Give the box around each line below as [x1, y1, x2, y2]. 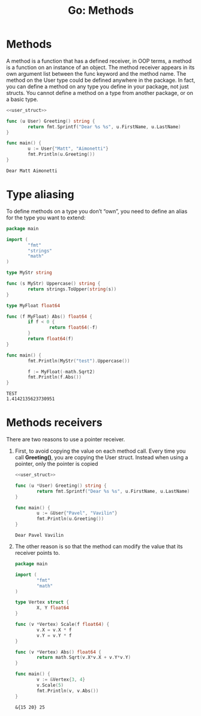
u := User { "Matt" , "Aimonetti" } [28, 145, 109, 152]
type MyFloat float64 [6, 302, 61, 308]
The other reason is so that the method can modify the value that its [14, 543, 183, 550]
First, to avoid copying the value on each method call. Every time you [14, 447, 186, 454]
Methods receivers [6, 416, 103, 430]
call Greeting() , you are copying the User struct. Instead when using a [14, 454, 188, 461]
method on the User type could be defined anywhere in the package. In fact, [6, 76, 196, 84]
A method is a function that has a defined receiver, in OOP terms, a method [6, 57, 192, 64]
